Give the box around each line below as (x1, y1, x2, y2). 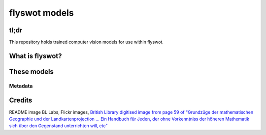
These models (9, 67, 54, 76)
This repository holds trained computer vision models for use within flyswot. (9, 39, 164, 45)
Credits (9, 96, 33, 105)
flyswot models (9, 7, 74, 18)
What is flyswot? (9, 52, 62, 60)
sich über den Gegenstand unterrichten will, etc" (9, 123, 108, 129)
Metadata (9, 82, 33, 89)
